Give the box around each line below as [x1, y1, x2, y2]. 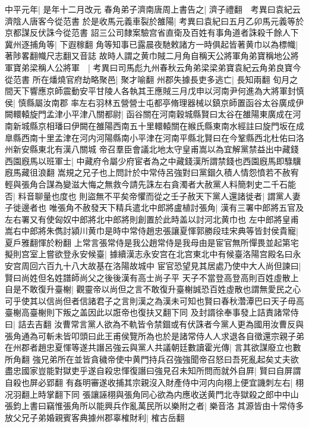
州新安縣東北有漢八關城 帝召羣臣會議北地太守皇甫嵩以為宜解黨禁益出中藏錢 [5, 143, 299, 155]
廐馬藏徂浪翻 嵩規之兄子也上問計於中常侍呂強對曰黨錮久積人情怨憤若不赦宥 [5, 166, 299, 179]
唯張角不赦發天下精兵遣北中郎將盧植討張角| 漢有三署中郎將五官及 [49, 201, 304, 214]
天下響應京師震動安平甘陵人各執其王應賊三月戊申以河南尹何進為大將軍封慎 [12, 85, 304, 97]
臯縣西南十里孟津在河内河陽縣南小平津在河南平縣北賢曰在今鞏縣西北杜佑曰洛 [5, 131, 304, 143]
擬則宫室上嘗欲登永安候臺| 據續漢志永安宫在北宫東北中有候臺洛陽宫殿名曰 [5, 248, 293, 260]
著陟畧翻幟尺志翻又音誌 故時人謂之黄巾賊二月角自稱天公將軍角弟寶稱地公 [5, 49, 291, 62]
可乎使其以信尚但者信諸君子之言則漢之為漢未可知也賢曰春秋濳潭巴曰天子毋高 [5, 294, 304, 307]
